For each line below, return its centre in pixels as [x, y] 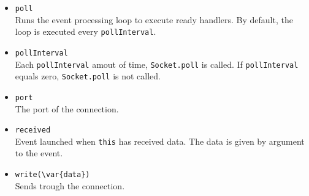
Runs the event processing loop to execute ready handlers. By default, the [154, 19]
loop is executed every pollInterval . [86, 31]
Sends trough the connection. [70, 185]
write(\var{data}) [52, 175]
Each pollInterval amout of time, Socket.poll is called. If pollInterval [157, 64]
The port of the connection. [67, 108]
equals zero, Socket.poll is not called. [88, 76]
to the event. [39, 153]
